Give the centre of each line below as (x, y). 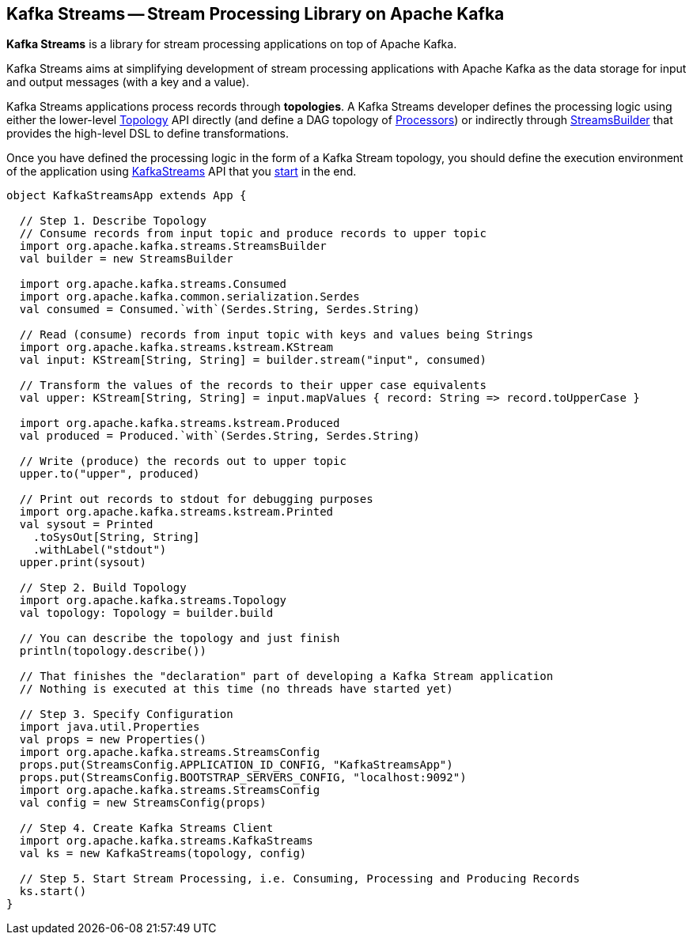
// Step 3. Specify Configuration (126, 714)
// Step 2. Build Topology (103, 588)
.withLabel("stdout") (100, 550)
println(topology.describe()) (113, 651)
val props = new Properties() (113, 740)
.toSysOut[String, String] (116, 537)
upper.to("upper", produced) (110, 474)
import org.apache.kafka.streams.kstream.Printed (176, 512)
